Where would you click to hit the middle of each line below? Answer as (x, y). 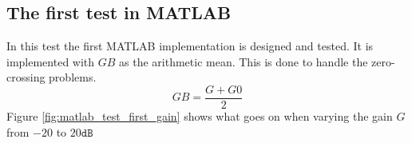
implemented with (51, 61)
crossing (26, 77)
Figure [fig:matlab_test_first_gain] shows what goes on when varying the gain (200, 116)
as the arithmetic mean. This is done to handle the (244, 61)
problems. (73, 77)
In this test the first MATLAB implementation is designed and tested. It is (190, 46)
